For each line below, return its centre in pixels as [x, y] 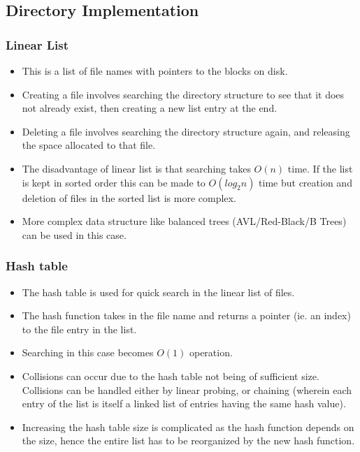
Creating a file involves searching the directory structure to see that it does [183, 94]
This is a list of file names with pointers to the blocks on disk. [155, 71]
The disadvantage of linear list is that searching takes [136, 168]
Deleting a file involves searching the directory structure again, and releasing [186, 131]
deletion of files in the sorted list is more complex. [129, 197]
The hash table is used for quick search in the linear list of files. [158, 292]
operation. [211, 352]
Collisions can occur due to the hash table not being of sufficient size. [171, 376]
